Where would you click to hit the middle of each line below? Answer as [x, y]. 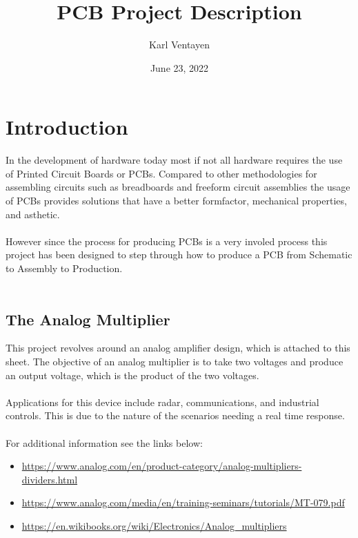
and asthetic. [33, 214]
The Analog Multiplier [88, 319]
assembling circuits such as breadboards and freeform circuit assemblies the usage [178, 187]
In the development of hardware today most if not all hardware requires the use [174, 160]
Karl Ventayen [179, 45]
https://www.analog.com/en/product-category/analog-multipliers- [162, 466]
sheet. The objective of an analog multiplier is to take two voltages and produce [175, 361]
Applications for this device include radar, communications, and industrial [162, 402]
